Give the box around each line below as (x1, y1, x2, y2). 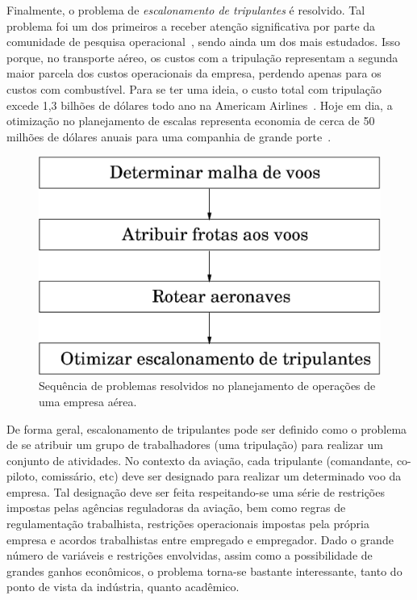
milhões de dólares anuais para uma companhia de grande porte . (6, 128, 332, 145)
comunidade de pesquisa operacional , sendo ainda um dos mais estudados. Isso (6, 33, 400, 50)
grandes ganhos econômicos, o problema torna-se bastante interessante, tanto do (6, 562, 402, 579)
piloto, (6, 468, 38, 485)
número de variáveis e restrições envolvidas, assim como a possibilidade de (6, 547, 373, 564)
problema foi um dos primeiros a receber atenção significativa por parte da (6, 17, 376, 34)
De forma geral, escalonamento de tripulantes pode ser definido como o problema (6, 420, 407, 437)
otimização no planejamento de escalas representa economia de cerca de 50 (6, 112, 375, 129)
